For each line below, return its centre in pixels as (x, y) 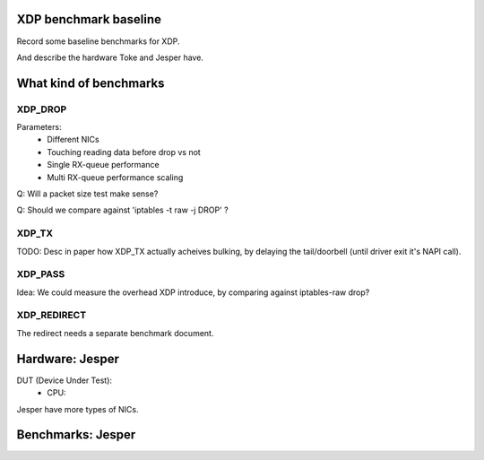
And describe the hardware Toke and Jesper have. (110, 57)
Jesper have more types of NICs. (78, 409)
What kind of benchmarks (91, 83)
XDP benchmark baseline (89, 19)
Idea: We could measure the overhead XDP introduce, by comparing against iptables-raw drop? (193, 292)
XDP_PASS (41, 274)
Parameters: (39, 127)
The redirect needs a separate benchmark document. (115, 333)
